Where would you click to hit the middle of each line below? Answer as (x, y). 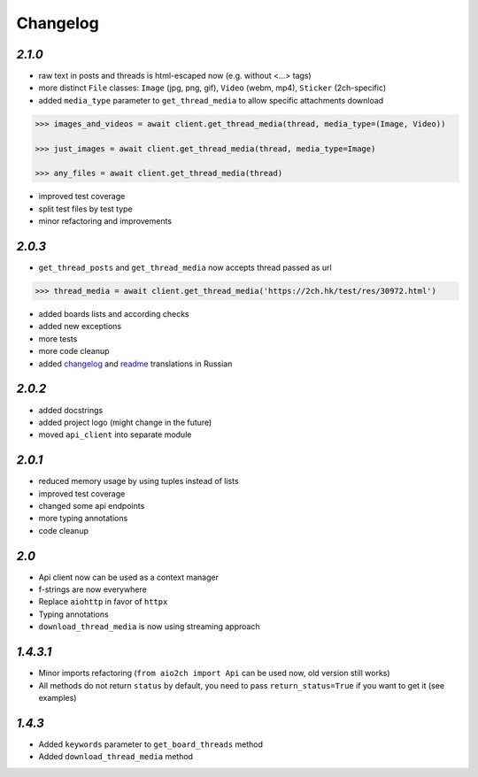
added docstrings (71, 410)
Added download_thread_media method (116, 757)
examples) (58, 697)
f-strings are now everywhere (93, 589)
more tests (58, 338)
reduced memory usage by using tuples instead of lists (139, 481)
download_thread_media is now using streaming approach (149, 627)
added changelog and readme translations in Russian (135, 364)
